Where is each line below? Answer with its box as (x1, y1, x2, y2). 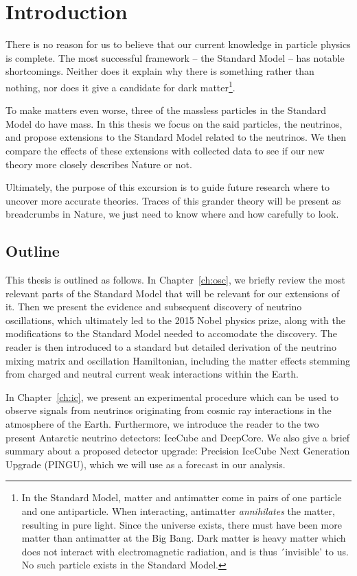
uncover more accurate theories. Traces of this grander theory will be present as (5, 193, 341, 207)
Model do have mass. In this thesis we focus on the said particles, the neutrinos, (5, 116, 343, 130)
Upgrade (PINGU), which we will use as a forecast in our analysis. (5, 457, 286, 471)
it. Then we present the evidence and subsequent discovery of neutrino (5, 299, 302, 314)
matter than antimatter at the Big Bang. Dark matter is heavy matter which (21, 531, 346, 545)
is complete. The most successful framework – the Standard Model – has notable (5, 50, 345, 65)
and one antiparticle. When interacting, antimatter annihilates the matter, (21, 504, 335, 518)
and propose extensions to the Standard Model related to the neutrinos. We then (5, 130, 346, 144)
